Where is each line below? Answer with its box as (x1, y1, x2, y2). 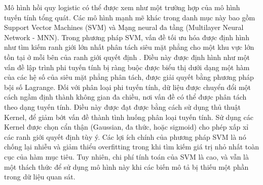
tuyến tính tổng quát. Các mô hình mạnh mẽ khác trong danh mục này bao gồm (4, 12, 255, 22)
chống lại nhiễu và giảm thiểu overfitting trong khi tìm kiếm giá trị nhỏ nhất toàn (4, 141, 259, 152)
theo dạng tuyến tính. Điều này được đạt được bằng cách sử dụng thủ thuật (4, 101, 241, 112)
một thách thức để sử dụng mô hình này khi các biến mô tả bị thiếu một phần (4, 161, 249, 172)
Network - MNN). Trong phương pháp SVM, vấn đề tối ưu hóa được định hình (4, 32, 249, 42)
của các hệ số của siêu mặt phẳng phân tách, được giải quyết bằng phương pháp (4, 72, 254, 82)
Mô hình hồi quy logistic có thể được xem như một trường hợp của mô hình (4, 2, 240, 12)
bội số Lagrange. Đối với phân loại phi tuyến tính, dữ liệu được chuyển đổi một (4, 81, 251, 92)
